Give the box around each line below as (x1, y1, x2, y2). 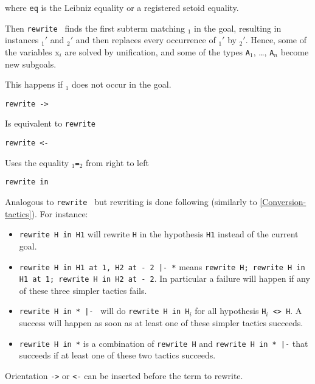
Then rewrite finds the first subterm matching (5, 21, 185, 34)
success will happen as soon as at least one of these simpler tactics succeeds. (19, 316, 303, 329)
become (280, 45, 309, 58)
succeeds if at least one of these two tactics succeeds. (19, 349, 216, 361)
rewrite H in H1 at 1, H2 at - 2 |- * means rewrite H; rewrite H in (19, 260, 305, 273)
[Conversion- (260, 195, 306, 208)
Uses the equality (5, 156, 69, 169)
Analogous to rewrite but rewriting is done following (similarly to (5, 195, 257, 208)
